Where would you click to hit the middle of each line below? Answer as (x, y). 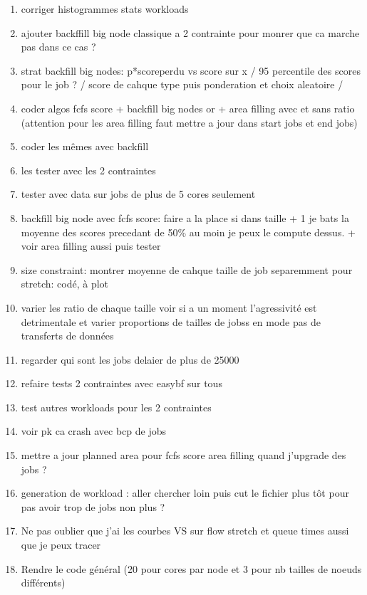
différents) (43, 583)
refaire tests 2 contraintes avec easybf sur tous (122, 383)
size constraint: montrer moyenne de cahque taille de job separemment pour (187, 269)
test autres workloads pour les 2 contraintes (116, 407)
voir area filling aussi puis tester (91, 246)
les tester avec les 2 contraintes (88, 170)
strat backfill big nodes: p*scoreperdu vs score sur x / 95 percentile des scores (191, 70)
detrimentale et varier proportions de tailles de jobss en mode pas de (171, 321)
